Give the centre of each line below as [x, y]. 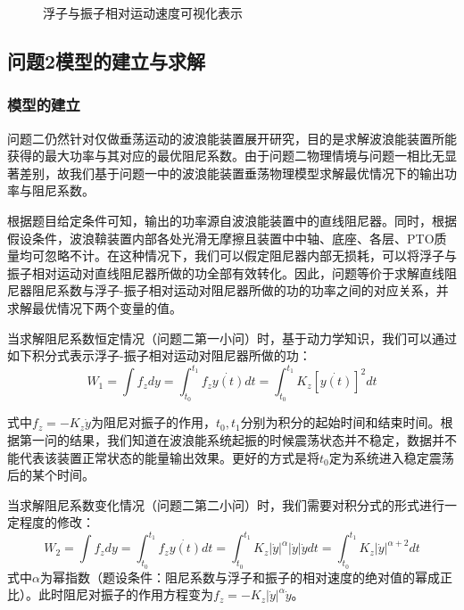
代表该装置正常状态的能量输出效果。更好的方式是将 [169, 457]
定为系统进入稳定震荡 [391, 457]
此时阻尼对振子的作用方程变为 [125, 594]
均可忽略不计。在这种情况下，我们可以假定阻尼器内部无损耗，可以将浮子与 [238, 256]
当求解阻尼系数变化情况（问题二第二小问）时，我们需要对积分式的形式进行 [226, 504]
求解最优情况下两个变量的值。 [95, 307]
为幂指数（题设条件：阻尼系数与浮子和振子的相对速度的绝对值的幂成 [240, 577]
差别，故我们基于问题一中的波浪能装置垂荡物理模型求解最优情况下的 [219, 173]
